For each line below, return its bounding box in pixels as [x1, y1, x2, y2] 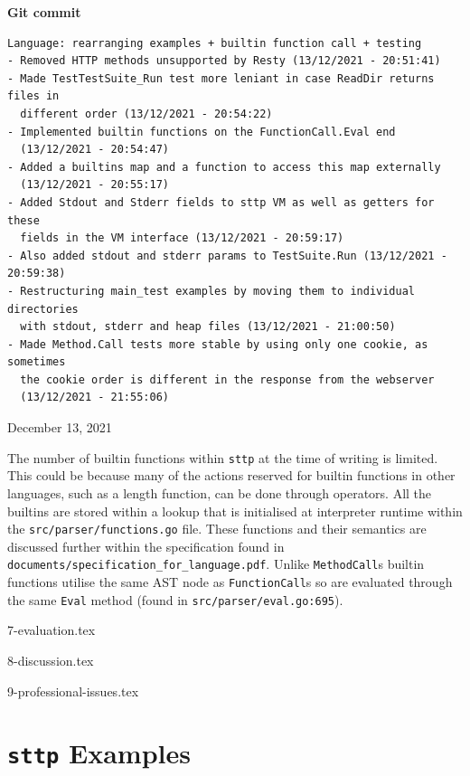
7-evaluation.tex [7, 620, 96, 639]
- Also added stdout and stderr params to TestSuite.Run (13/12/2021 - [7, 249, 447, 262]
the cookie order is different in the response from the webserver [20, 373, 435, 386]
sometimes [7, 355, 66, 369]
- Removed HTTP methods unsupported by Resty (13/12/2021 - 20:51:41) [7, 54, 441, 68]
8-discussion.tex [7, 650, 94, 669]
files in [7, 90, 60, 103]
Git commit [7, 3, 81, 21]
